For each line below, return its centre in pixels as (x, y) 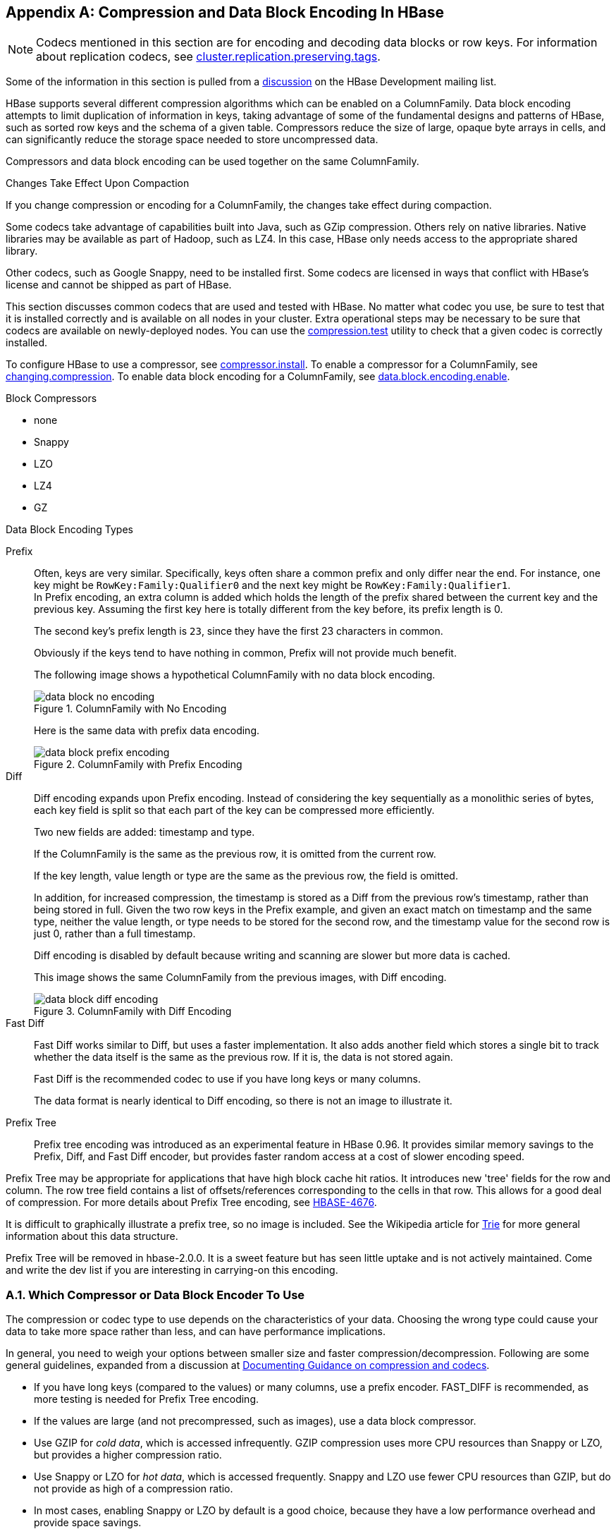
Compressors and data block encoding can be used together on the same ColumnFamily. (212, 162)
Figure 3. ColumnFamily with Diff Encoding (133, 1011)
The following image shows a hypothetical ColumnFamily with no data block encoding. (235, 675)
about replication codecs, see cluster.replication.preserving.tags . (208, 57)
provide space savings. (88, 1523)
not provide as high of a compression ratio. (134, 1489)
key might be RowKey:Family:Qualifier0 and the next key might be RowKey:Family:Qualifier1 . (272, 585)
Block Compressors (51, 398)
